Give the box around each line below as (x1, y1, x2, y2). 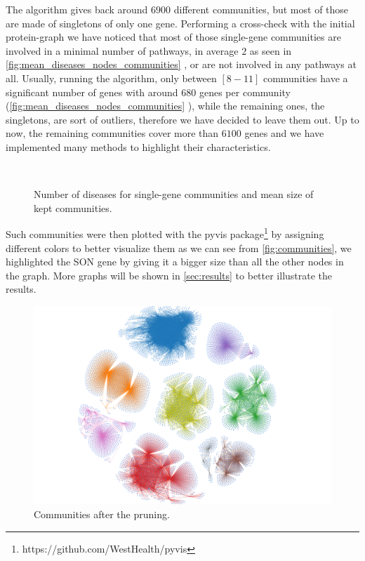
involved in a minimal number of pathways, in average (6, 43, 239, 58)
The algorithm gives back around (6, 2, 148, 16)
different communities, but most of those (173, 2, 349, 16)
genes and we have (244, 126, 324, 140)
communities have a (263, 70, 348, 85)
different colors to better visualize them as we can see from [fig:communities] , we (6, 240, 352, 255)
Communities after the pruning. (34, 506, 170, 521)
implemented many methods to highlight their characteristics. (6, 139, 271, 154)
